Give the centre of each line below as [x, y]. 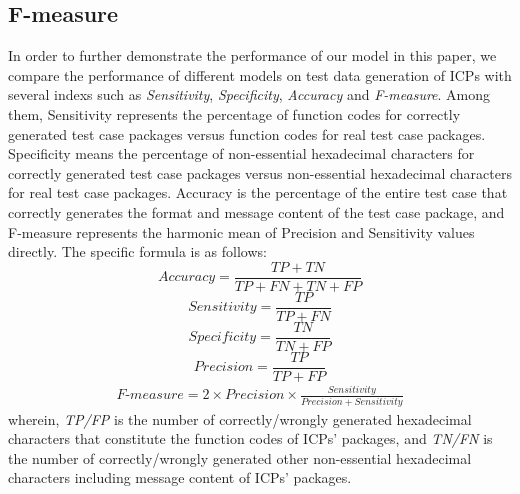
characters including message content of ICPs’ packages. [180, 477]
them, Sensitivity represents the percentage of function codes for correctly [234, 113]
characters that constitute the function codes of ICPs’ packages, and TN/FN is [250, 438]
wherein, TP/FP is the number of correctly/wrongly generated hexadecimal [240, 418]
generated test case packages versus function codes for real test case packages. [247, 133]
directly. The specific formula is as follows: [137, 251]
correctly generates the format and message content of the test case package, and [256, 211]
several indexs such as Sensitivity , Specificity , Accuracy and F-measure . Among [249, 94]
